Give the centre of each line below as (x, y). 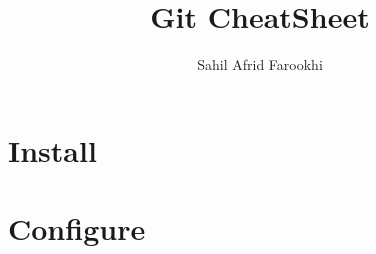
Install (52, 149)
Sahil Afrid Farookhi (260, 64)
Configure (77, 228)
